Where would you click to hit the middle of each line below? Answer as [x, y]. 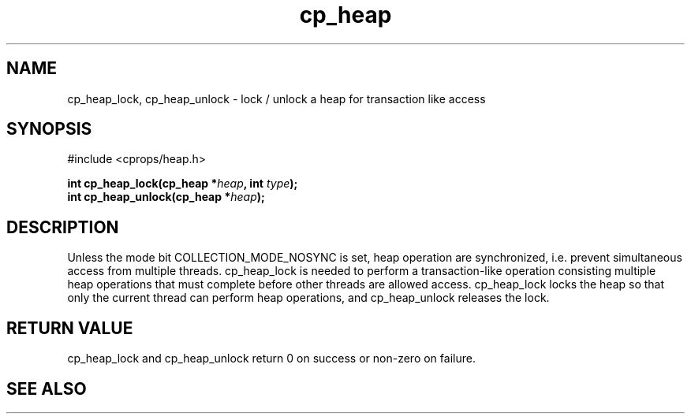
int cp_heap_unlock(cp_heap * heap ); [166, 197]
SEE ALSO [47, 388]
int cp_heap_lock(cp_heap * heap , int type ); [183, 184]
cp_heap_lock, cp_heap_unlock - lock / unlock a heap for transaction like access [276, 98]
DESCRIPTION [63, 227]
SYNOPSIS [49, 129]
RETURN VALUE [70, 328]
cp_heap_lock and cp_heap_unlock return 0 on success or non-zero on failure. [271, 359]
